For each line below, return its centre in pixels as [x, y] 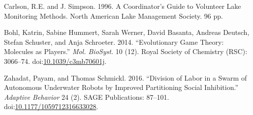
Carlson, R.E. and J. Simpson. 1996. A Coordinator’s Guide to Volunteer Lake [123, 6]
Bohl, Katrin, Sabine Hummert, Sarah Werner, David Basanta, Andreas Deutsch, [127, 32]
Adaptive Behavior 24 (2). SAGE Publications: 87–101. [87, 97]
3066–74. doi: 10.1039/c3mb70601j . [55, 61]
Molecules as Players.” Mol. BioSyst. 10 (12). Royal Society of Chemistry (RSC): [126, 51]
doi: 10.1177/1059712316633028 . [51, 106]
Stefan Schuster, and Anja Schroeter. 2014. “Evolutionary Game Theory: [114, 42]
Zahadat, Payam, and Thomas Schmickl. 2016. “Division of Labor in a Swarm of [126, 77]
